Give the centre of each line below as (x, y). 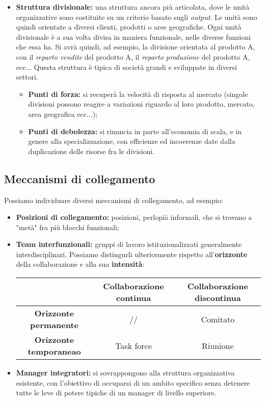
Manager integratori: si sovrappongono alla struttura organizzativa (125, 373)
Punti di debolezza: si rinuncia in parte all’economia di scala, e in (135, 131)
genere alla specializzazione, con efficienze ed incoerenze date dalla (132, 141)
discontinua (218, 298)
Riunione (218, 345)
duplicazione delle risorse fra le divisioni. (91, 151)
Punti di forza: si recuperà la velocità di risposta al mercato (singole (138, 94)
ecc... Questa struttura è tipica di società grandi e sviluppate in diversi (126, 67)
